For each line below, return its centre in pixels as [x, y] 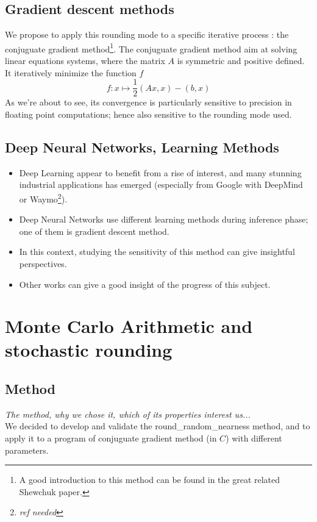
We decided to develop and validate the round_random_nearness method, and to [158, 426]
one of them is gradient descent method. [94, 231]
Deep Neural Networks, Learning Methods [142, 147]
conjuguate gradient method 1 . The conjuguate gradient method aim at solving [151, 48]
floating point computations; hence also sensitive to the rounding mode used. [148, 114]
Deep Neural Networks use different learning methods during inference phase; [164, 219]
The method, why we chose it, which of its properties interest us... [128, 414]
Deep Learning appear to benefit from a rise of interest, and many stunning [160, 172]
